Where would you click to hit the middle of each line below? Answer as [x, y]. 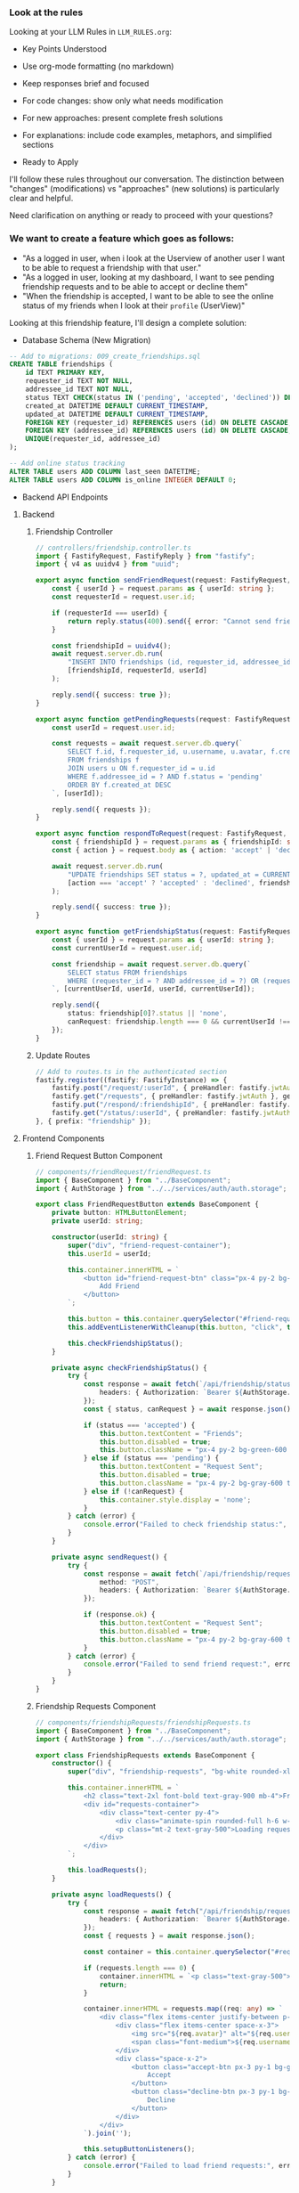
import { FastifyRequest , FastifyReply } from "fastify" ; [145, 556]
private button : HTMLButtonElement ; [120, 1213]
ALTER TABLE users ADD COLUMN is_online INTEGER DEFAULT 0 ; [123, 480]
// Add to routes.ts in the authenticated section [131, 1072]
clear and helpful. [41, 199]
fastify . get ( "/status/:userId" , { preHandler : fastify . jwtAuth [171, 1113]
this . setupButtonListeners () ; [139, 2149]
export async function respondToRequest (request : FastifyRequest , [161, 834]
